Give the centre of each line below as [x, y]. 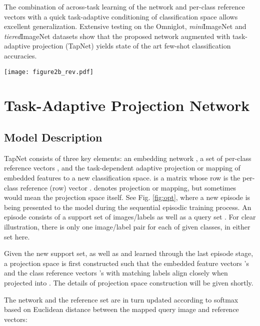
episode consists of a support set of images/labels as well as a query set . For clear [130, 217]
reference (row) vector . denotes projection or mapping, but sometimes [128, 187]
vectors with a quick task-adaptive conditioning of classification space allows [121, 16]
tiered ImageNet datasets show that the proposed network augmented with [117, 36]
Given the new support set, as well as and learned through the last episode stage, [129, 253]
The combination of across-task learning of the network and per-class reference [124, 6]
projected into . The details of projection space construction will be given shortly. [129, 282]
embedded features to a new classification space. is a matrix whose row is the [122, 177]
